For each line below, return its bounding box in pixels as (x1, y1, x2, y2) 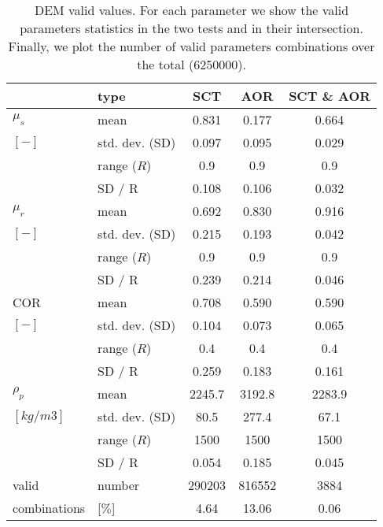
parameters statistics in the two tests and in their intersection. (20, 19, 363, 37)
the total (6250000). (137, 55, 246, 73)
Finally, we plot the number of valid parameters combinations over (8, 37, 375, 55)
